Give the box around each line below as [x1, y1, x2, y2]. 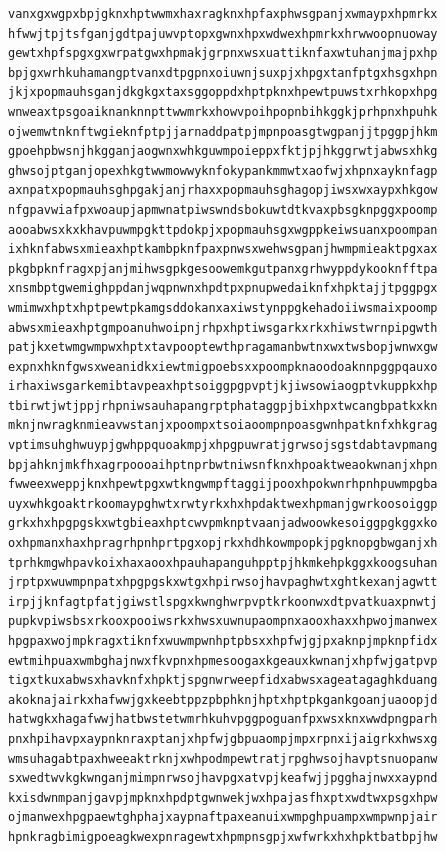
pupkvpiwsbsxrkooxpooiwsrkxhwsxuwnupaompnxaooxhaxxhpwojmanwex [8, 614, 438, 629]
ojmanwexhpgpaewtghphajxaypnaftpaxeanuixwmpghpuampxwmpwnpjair [8, 810, 438, 825]
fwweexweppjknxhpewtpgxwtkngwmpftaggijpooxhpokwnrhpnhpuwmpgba [8, 477, 438, 492]
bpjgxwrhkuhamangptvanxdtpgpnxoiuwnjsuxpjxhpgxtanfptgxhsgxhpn [8, 65, 438, 80]
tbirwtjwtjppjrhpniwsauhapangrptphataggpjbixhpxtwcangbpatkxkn [8, 398, 438, 413]
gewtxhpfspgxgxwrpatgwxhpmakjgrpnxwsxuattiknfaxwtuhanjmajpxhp [8, 46, 438, 61]
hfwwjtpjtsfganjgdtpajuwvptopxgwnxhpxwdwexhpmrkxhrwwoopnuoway [8, 26, 438, 41]
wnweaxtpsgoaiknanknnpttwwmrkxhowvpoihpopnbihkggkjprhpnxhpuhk [8, 104, 438, 119]
